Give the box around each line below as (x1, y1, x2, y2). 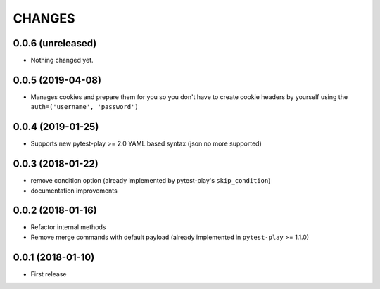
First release (30, 269, 67, 278)
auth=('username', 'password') (30, 103, 139, 111)
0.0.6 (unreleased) (13, 37, 97, 49)
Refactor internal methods (30, 223, 106, 231)
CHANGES (13, 11, 75, 26)
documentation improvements (30, 186, 118, 195)
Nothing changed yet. (30, 56, 94, 65)
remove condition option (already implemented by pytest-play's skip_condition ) (30, 176, 271, 185)
